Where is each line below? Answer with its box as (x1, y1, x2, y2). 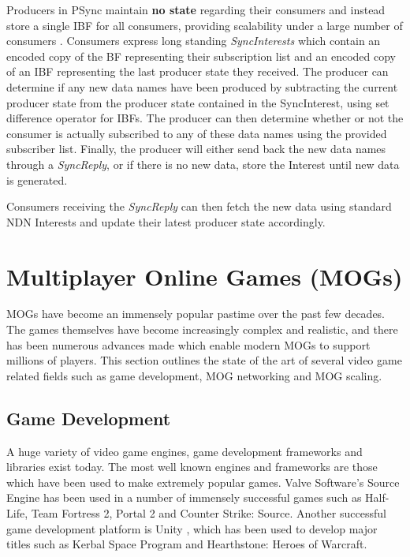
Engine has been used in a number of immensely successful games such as (6, 489, 362, 506)
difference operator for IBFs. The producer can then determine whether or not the (6, 110, 404, 126)
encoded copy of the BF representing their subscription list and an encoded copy (6, 47, 396, 64)
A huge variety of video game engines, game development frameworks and (6, 443, 363, 459)
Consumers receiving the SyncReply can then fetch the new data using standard (6, 198, 392, 215)
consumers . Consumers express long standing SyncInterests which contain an (6, 32, 381, 49)
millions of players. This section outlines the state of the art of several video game (6, 352, 402, 368)
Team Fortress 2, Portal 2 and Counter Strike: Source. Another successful (31, 504, 386, 521)
